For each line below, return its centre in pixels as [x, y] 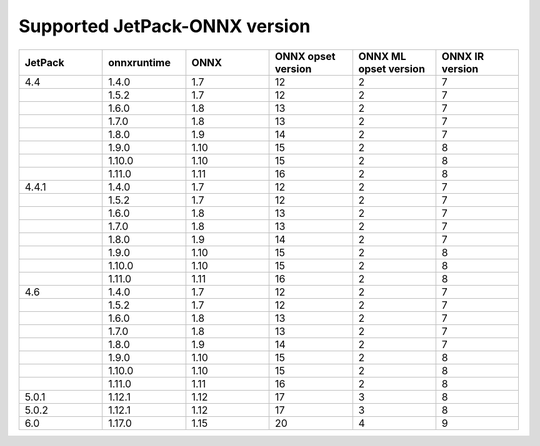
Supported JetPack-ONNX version [164, 26]
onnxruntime [139, 62]
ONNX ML [382, 56]
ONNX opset [305, 56]
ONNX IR [463, 56]
